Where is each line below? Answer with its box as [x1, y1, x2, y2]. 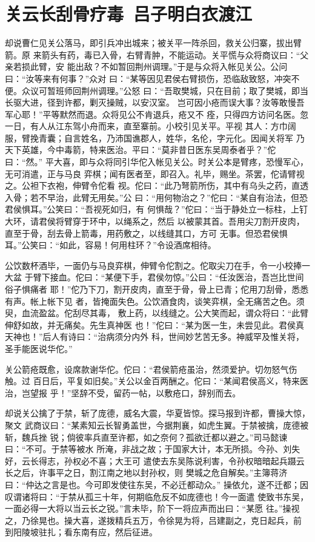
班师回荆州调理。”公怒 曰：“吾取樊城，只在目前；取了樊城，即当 [55, 84, 308, 97]
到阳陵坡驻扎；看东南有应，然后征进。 [5, 526, 157, 538]
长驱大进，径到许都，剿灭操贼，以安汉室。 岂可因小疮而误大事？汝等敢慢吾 [5, 96, 305, 109]
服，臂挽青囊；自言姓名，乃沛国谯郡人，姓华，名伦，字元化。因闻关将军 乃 [5, 131, 305, 144]
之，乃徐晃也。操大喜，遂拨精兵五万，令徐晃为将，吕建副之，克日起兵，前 [5, 513, 302, 526]
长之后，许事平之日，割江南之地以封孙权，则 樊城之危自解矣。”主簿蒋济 [5, 466, 288, 479]
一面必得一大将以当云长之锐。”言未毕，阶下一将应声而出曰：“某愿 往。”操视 [5, 502, 300, 515]
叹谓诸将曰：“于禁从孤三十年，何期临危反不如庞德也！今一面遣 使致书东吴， [5, 490, 309, 503]
